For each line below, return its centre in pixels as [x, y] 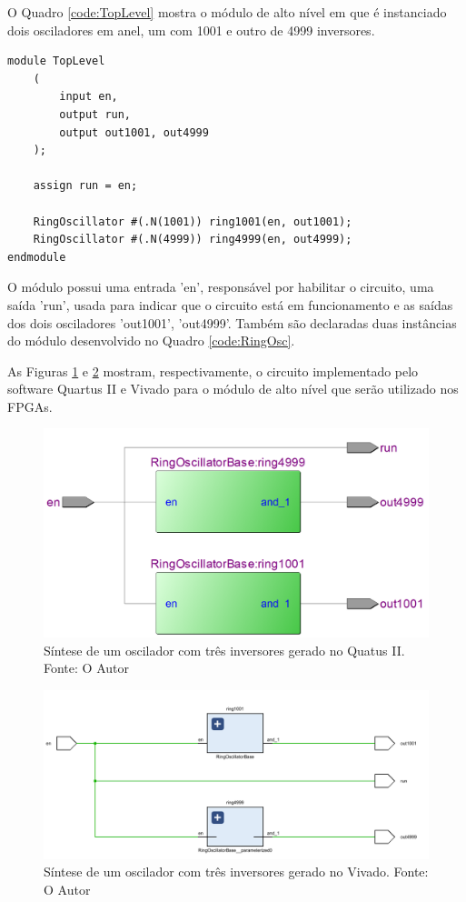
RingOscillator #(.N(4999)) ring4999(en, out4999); [193, 240]
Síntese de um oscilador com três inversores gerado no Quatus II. [224, 650]
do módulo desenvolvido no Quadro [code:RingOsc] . [151, 341]
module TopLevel [56, 61]
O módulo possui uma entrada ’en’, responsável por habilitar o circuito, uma [221, 287]
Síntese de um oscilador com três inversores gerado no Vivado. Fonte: [236, 872]
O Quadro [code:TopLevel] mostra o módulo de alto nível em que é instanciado [227, 12]
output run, [95, 114]
